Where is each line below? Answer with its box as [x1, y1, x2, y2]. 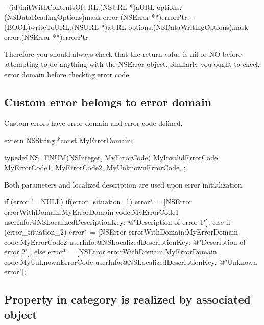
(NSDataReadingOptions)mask [4, 11, 101, 22]
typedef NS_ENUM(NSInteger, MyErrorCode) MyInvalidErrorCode [4, 152, 218, 163]
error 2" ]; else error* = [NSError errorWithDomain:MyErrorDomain [4, 246, 217, 257]
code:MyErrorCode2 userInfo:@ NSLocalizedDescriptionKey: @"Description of [4, 236, 246, 247]
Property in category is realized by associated [4, 291, 251, 307]
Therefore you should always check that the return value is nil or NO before [4, 49, 242, 59]
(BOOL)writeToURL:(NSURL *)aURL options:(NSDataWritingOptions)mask [4, 21, 248, 32]
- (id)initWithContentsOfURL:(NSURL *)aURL [4, 2, 155, 12]
